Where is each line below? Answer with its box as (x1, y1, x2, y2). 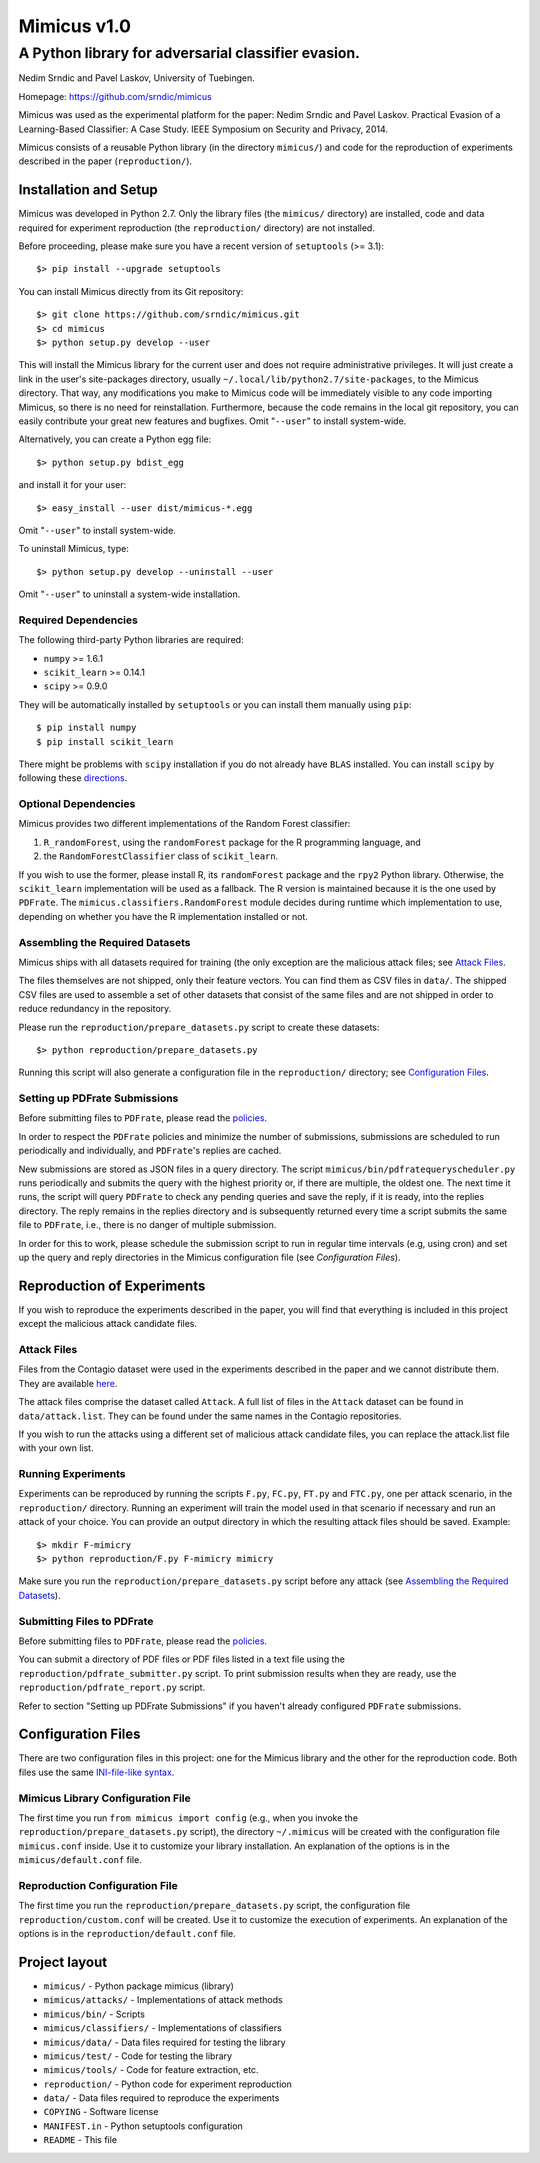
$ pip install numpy (36, 722, 137, 734)
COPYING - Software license (43, 2106, 159, 2118)
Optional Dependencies (18, 797, 136, 811)
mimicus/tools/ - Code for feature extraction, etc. (43, 2064, 259, 2076)
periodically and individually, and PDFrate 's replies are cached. (18, 1145, 282, 1157)
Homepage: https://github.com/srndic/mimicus (18, 90, 212, 102)
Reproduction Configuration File (18, 1878, 179, 1892)
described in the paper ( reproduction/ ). (18, 155, 193, 167)
